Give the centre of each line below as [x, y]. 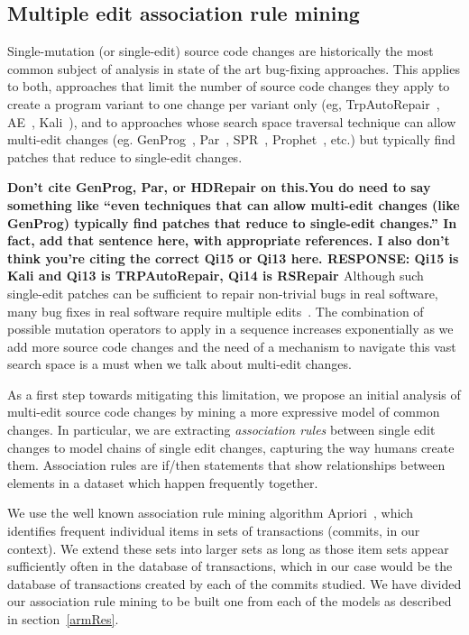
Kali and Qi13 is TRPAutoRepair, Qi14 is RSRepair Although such [216, 276]
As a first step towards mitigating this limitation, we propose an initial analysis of [234, 394]
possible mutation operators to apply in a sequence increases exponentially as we [230, 329]
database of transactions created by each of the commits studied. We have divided [234, 583]
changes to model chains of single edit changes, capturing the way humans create [231, 447]
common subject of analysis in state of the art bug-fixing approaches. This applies [234, 68]
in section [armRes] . [63, 619]
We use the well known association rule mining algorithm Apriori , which [210, 513]
